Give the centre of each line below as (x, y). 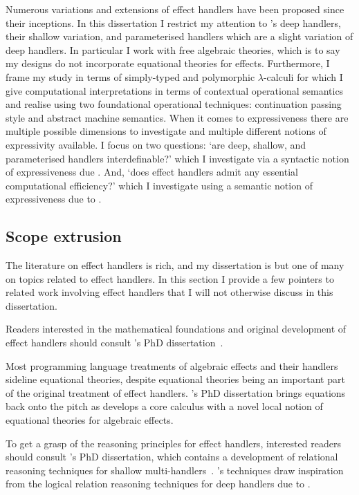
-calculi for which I (303, 76)
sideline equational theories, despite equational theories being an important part (175, 379)
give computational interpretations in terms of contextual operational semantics (175, 90)
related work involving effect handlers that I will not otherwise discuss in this (169, 292)
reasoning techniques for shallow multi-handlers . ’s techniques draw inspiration (175, 470)
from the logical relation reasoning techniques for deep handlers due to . (158, 484)
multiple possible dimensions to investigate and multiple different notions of (166, 131)
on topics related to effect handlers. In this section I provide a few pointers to (170, 278)
